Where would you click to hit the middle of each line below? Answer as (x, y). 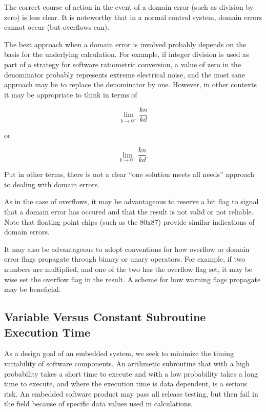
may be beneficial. (33, 289)
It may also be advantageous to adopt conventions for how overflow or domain (127, 249)
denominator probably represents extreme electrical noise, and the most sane (125, 74)
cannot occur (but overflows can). (57, 27)
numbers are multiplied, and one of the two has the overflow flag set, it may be (128, 269)
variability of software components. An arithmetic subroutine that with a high (127, 363)
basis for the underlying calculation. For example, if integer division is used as (127, 54)
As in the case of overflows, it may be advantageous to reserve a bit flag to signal (131, 201)
